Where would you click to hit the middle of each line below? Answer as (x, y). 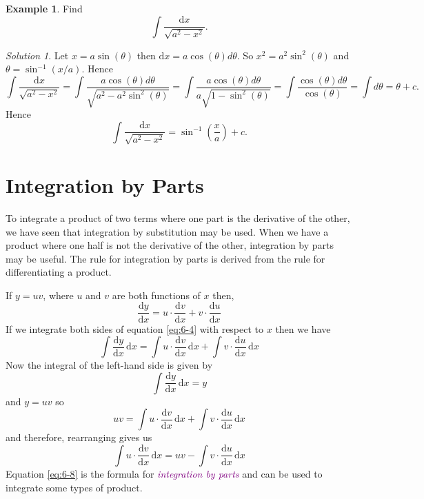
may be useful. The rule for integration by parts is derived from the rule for (165, 258)
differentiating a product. (59, 272)
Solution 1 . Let (37, 55)
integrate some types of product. (74, 487)
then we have (303, 328)
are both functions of (156, 295)
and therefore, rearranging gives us (79, 437)
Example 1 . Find (44, 8)
